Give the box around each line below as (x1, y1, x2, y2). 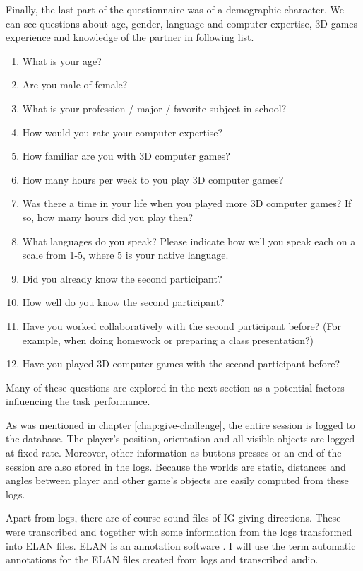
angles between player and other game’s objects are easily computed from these (6, 473, 349, 488)
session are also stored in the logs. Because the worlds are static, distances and (6, 459, 346, 473)
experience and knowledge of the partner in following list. (6, 30, 254, 45)
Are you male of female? (22, 77, 128, 92)
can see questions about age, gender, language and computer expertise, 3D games (6, 16, 358, 30)
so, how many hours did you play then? (22, 209, 194, 224)
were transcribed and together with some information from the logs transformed (6, 524, 352, 539)
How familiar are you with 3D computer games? (22, 148, 230, 163)
